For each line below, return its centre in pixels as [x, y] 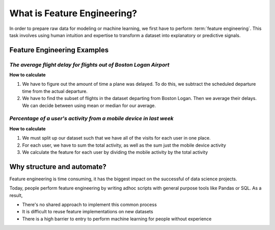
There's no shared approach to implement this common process [90, 205]
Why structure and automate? [58, 167]
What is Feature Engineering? [73, 13]
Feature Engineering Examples [59, 50]
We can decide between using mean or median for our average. [89, 105]
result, [16, 195]
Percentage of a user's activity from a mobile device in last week [92, 118]
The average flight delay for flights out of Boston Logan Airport [89, 64]
